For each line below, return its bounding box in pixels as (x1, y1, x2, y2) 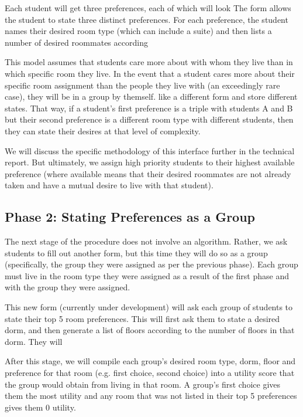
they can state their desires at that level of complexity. (5, 124, 201, 137)
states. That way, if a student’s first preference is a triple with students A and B (5, 101, 293, 114)
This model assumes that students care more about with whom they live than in (5, 56, 293, 68)
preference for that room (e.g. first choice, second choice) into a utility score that (5, 367, 295, 379)
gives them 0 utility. (5, 401, 76, 413)
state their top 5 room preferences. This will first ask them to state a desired (5, 312, 280, 324)
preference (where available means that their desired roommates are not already (5, 167, 291, 179)
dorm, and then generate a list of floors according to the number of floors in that (5, 324, 295, 336)
